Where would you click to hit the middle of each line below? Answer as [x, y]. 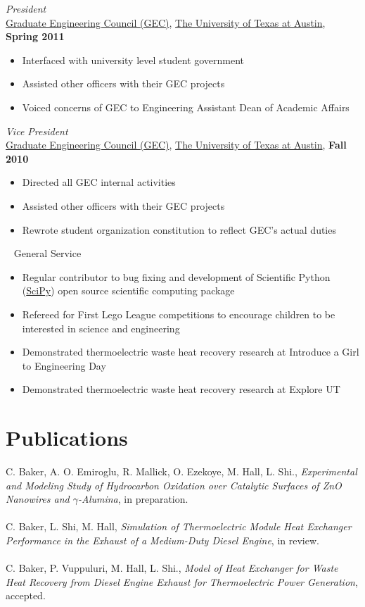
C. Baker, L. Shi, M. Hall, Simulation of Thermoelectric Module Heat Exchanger [179, 526]
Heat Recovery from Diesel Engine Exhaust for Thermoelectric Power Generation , [182, 581]
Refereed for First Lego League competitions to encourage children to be [179, 314]
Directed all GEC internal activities [99, 182]
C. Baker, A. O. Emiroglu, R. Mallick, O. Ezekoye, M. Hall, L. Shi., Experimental [181, 471]
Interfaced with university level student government [133, 60]
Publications [67, 438]
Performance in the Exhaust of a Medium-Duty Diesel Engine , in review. [162, 540]
